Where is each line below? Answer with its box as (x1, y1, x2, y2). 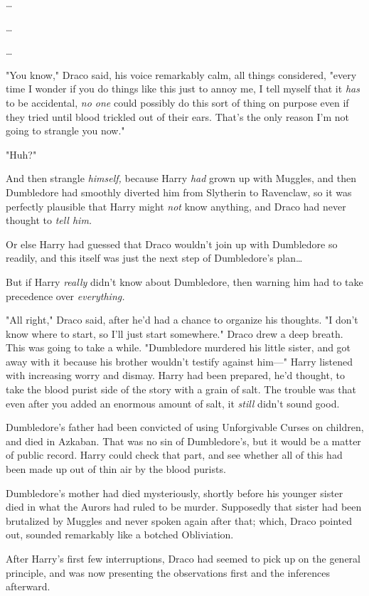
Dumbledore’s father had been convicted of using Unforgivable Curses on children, (6, 420, 364, 435)
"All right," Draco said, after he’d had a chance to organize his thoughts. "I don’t (6, 312, 358, 327)
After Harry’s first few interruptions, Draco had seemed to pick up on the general (6, 551, 360, 565)
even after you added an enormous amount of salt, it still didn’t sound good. (6, 395, 340, 410)
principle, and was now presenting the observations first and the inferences (6, 565, 331, 580)
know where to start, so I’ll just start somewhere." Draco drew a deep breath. (6, 326, 343, 341)
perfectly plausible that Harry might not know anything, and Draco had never (6, 198, 346, 213)
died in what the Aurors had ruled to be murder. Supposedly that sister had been (6, 499, 362, 514)
